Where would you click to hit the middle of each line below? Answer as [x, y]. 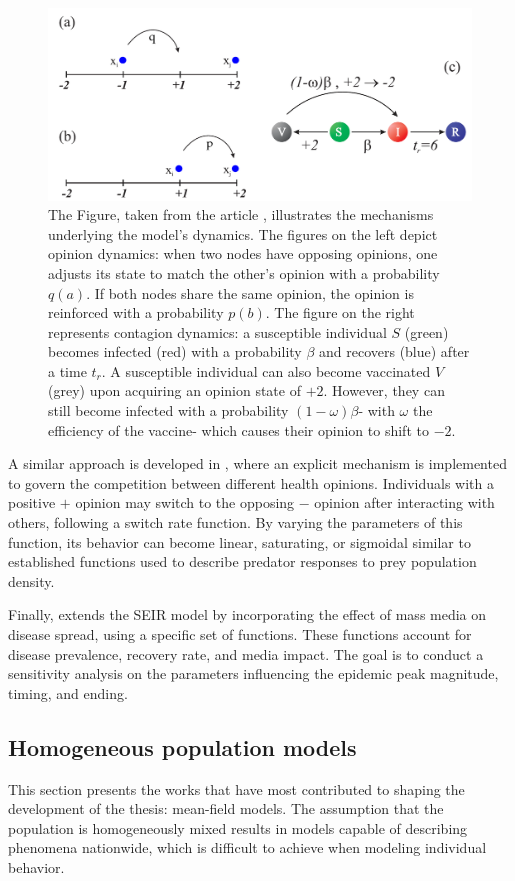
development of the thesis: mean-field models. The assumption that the [226, 808]
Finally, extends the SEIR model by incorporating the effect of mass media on [247, 614]
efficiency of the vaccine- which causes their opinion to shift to [238, 429]
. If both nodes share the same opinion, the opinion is [250, 292]
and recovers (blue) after [394, 351]
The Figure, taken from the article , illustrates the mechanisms [241, 214]
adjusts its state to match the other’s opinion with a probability [244, 272]
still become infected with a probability [168, 410]
